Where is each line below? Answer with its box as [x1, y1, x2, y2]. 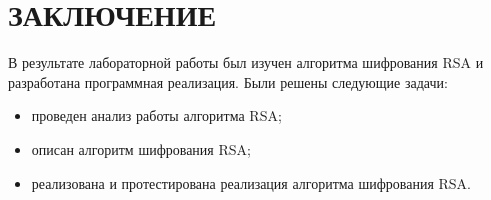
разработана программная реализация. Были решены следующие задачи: [8, 71, 448, 92]
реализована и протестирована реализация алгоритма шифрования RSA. [31, 172, 471, 193]
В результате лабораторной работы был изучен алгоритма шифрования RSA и [8, 52, 484, 73]
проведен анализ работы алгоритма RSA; [31, 105, 282, 126]
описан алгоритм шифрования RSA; [31, 138, 251, 159]
